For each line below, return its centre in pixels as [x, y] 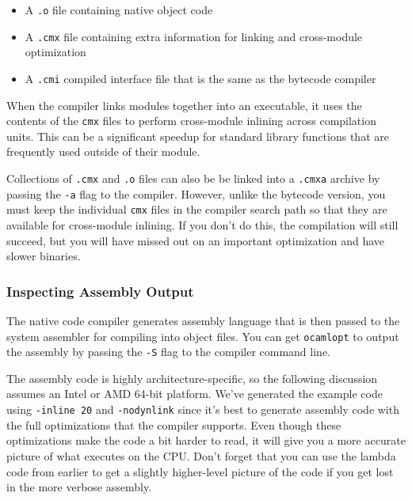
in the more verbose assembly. [79, 487]
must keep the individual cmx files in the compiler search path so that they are [197, 209]
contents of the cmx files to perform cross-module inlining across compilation [191, 121]
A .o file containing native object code [119, 9]
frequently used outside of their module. [103, 152]
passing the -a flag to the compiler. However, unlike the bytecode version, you [196, 193]
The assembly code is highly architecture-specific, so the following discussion [192, 378]
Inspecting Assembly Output [100, 291]
